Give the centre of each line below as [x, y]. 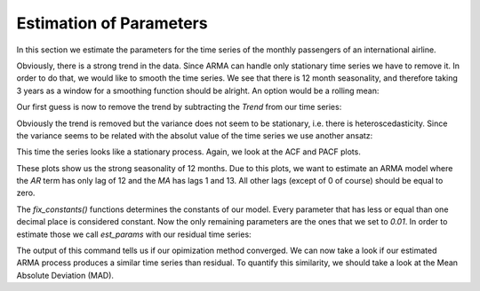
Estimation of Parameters [112, 23]
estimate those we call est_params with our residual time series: [134, 234]
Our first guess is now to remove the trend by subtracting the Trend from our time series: [179, 107]
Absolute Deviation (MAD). [65, 275]
